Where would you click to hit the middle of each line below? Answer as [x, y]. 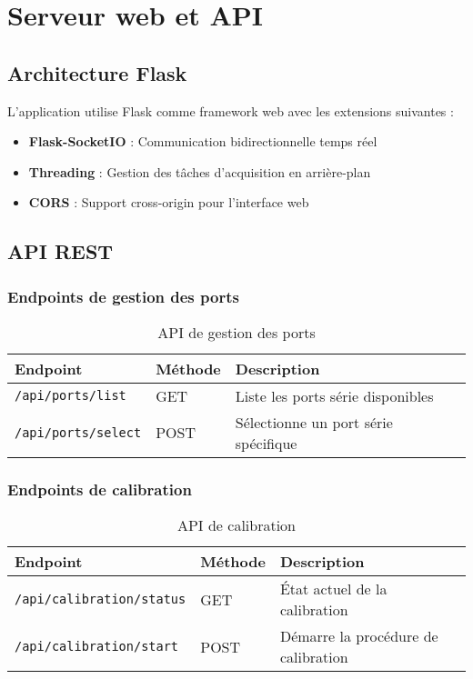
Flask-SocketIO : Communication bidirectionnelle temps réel [203, 141]
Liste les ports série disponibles [334, 395]
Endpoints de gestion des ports [123, 296]
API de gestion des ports [236, 332]
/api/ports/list [70, 396]
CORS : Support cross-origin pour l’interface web [169, 202]
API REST [60, 251]
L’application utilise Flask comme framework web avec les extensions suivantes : [231, 110]
